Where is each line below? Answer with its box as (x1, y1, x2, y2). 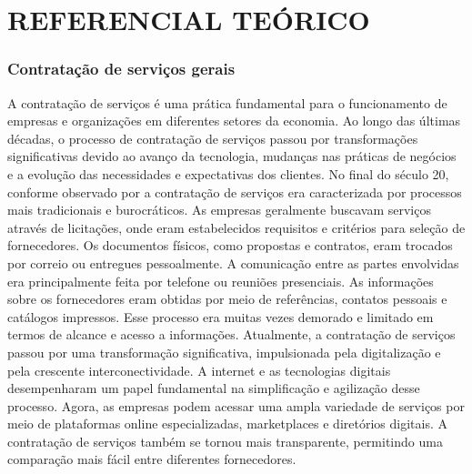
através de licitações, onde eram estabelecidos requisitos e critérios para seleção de (7, 217, 466, 237)
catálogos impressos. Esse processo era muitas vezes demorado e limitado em (7, 307, 434, 326)
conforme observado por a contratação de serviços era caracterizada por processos (7, 182, 462, 201)
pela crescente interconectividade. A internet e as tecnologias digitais (7, 360, 391, 379)
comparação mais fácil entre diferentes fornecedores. (7, 449, 296, 469)
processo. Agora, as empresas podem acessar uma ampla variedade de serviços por (7, 396, 465, 415)
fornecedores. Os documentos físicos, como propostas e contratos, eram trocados (7, 236, 453, 255)
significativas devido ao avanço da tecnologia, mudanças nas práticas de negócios (7, 146, 457, 166)
